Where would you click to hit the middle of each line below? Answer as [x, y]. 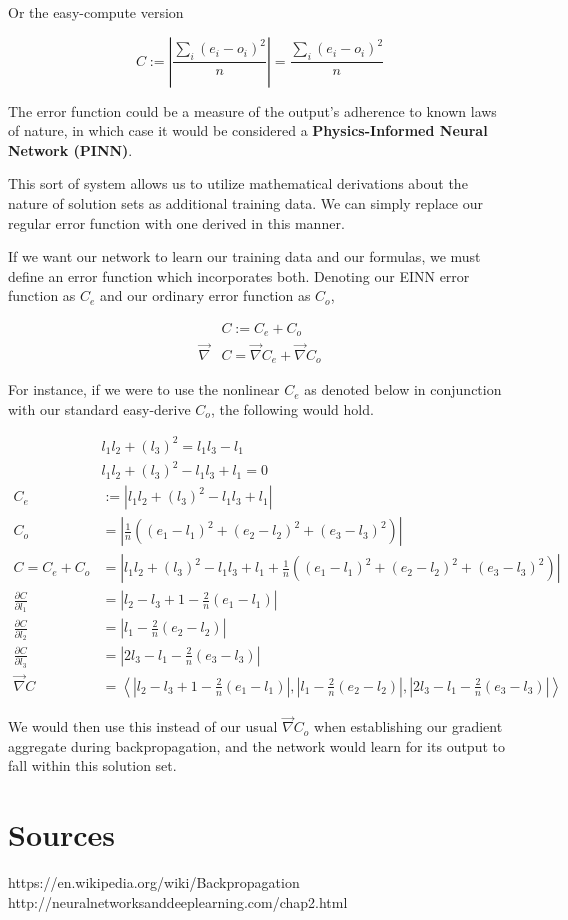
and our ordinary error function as [205, 295]
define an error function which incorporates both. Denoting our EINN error [239, 275]
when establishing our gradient [408, 726]
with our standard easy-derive [99, 408]
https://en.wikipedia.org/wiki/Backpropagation [154, 882]
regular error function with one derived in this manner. [176, 222]
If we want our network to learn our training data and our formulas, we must [244, 256]
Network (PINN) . [70, 149]
